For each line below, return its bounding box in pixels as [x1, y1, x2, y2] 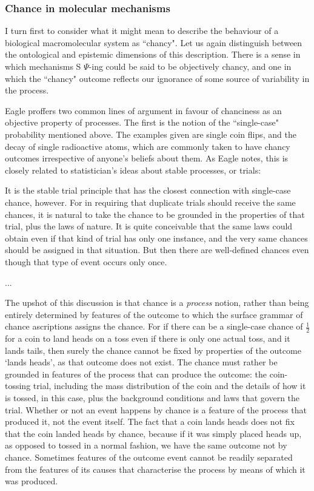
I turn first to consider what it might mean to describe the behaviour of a [5, 24, 279, 37]
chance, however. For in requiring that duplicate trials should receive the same [5, 195, 296, 208]
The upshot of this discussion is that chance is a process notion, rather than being [5, 296, 309, 309]
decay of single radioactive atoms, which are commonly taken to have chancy [5, 140, 290, 152]
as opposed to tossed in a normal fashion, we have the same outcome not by [5, 439, 287, 452]
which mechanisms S [5, 60, 81, 72]
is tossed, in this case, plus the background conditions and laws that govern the [5, 391, 300, 404]
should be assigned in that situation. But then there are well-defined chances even [5, 243, 309, 256]
